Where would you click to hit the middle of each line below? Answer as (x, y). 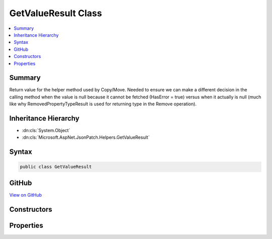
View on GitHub (26, 195)
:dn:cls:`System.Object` (46, 131)
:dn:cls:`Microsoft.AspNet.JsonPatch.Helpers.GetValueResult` (86, 137)
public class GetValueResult (56, 167)
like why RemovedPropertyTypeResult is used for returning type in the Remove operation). (103, 104)
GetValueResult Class (56, 13)
